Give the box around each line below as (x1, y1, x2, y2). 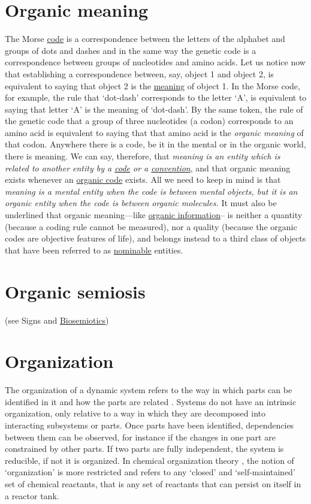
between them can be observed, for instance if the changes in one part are (5, 430, 276, 443)
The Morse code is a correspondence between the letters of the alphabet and (5, 32, 285, 45)
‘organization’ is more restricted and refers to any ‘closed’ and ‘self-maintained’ (5, 466, 295, 478)
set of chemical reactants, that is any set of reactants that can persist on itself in (5, 478, 301, 490)
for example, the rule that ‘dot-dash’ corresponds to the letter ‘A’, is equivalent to (5, 91, 307, 104)
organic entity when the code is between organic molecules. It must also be (5, 197, 277, 209)
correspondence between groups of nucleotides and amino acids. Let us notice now (5, 56, 306, 68)
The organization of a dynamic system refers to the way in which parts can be (5, 384, 292, 396)
